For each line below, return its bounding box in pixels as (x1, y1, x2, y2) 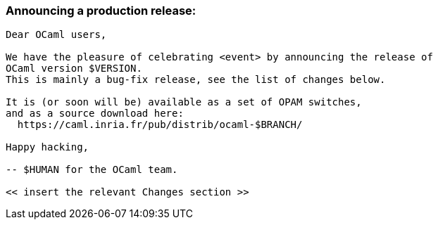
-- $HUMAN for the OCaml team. (6, 164, 178, 176)
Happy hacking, (6, 141, 89, 153)
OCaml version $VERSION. (6, 63, 142, 75)
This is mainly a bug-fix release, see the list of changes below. (6, 74, 386, 86)
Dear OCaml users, (6, 29, 107, 41)
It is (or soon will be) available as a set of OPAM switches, (6, 96, 362, 108)
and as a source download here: (6, 108, 184, 120)
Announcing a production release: (6, 4, 196, 18)
